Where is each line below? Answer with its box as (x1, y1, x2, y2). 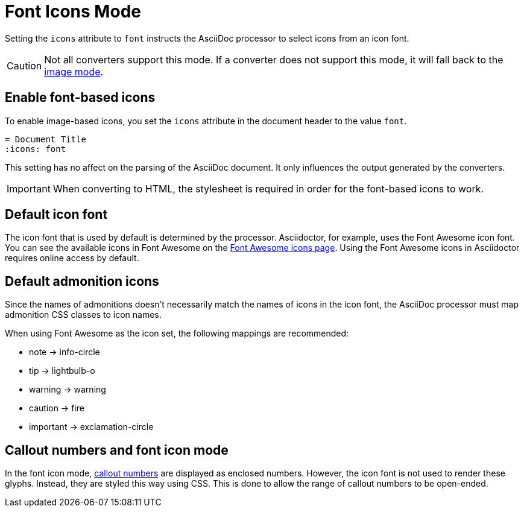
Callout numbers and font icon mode (5, 442, 229, 458)
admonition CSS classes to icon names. (5, 309, 162, 320)
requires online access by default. (5, 253, 139, 264)
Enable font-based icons (5, 90, 156, 106)
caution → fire (29, 403, 84, 414)
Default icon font (5, 207, 108, 223)
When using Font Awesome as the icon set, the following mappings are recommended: (5, 328, 349, 339)
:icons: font (5, 144, 66, 154)
